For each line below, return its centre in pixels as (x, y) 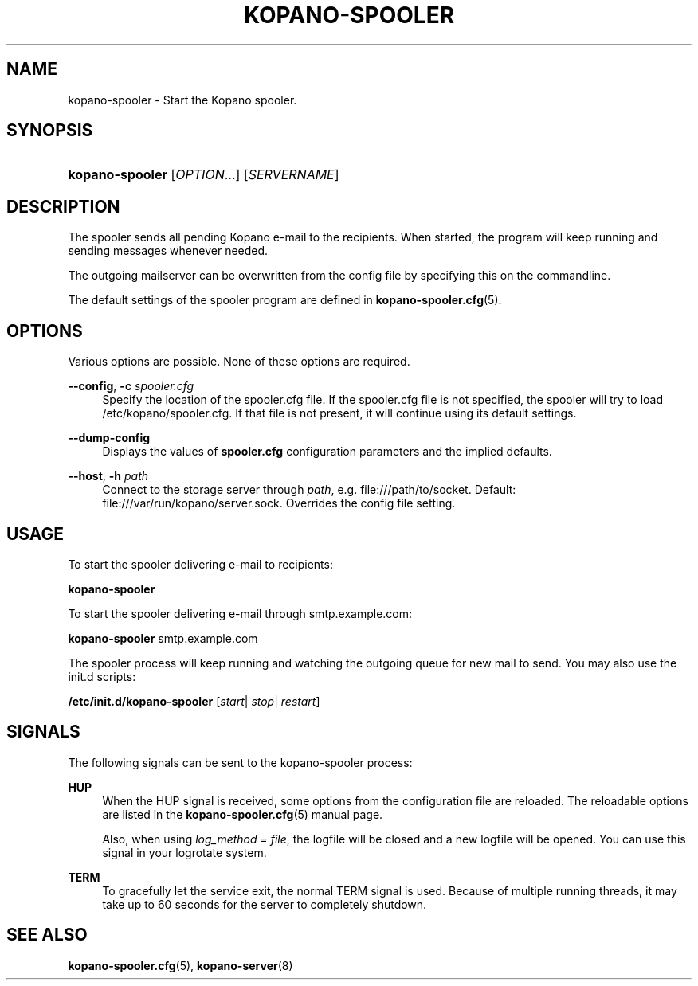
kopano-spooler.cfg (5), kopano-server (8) (180, 965)
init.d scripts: (102, 676)
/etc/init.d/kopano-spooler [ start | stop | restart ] (194, 701)
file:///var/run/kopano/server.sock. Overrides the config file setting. (279, 503)
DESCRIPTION (63, 206)
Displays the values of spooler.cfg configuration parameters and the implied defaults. (327, 452)
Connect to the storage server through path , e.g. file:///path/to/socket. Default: (309, 490)
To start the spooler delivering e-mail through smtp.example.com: (240, 613)
